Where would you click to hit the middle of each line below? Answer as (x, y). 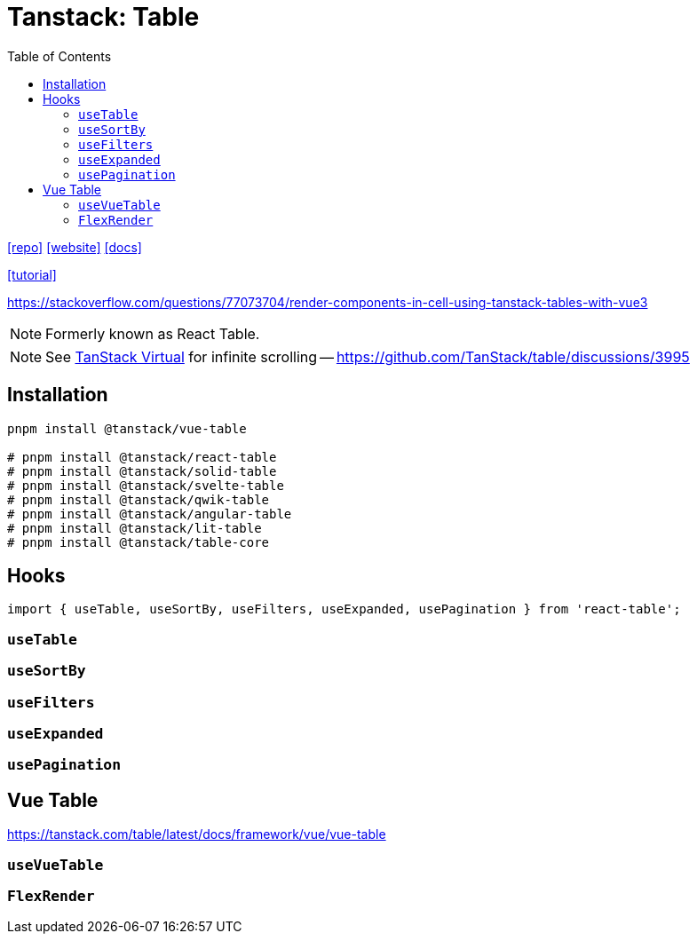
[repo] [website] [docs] (75, 247)
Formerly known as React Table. (153, 333)
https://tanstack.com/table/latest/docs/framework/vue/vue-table (197, 834)
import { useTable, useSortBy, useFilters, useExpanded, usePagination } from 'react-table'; (344, 609)
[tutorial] (32, 274)
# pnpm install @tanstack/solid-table (142, 471)
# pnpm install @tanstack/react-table (142, 457)
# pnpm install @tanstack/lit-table (135, 528)
